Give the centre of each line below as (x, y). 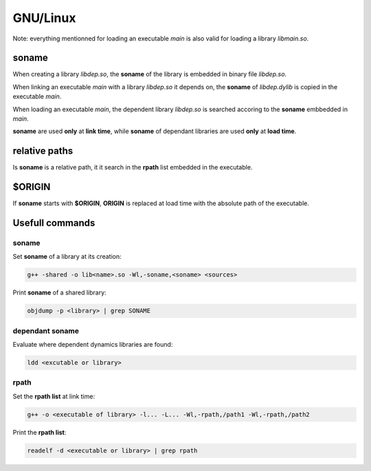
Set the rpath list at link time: (54, 396)
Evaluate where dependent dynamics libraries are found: (93, 345)
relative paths (43, 151)
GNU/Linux (44, 18)
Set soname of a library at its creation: (67, 257)
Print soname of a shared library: (59, 292)
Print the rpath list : (40, 432)
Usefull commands (54, 223)
